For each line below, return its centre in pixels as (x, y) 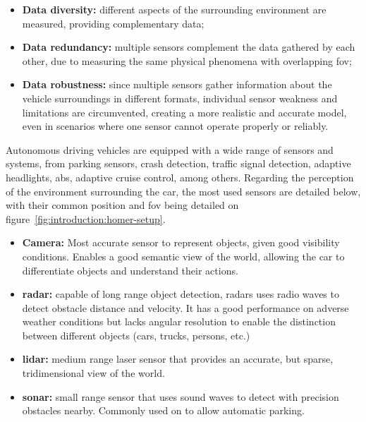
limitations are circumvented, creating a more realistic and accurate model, (184, 112)
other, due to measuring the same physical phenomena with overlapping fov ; (187, 60)
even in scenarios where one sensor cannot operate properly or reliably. (175, 126)
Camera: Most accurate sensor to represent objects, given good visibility (181, 242)
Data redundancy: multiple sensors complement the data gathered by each (189, 47)
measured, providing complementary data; (113, 23)
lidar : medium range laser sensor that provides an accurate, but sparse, (178, 359)
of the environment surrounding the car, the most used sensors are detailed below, (183, 191)
